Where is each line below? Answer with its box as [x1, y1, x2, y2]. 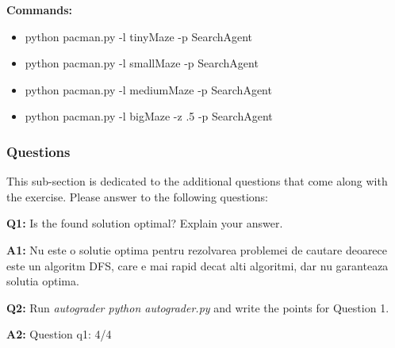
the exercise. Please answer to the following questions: [6, 188, 269, 205]
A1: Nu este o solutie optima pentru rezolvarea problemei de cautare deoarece [6, 241, 388, 258]
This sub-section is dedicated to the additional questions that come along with [6, 173, 388, 189]
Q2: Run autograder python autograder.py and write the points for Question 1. [6, 299, 389, 315]
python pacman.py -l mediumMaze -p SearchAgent [25, 81, 272, 98]
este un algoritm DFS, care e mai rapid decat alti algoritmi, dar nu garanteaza [6, 257, 389, 273]
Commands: [6, 2, 73, 17]
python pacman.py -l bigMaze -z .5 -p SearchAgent [25, 108, 273, 124]
